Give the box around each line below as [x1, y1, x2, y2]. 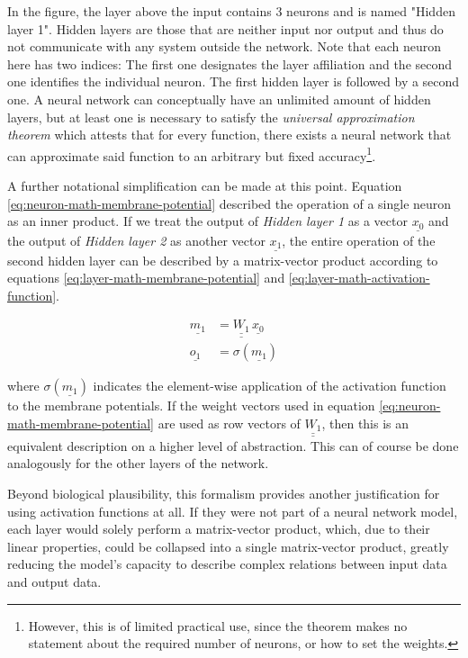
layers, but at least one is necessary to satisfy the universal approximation [7, 107, 415, 126]
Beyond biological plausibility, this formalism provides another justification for [7, 483, 440, 502]
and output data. [7, 572, 102, 590]
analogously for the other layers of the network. [7, 454, 269, 473]
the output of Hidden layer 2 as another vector [7, 230, 265, 249]
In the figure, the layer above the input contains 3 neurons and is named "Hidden [7, 2, 455, 20]
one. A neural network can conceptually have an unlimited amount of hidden [7, 89, 431, 108]
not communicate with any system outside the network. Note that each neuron [7, 37, 442, 56]
